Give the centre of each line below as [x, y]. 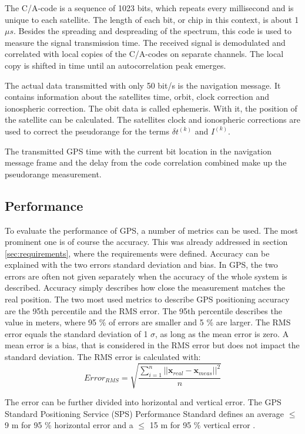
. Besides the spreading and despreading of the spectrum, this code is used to [153, 31]
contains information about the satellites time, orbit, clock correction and [137, 97]
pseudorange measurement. [53, 174]
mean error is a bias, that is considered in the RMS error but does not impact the [152, 345]
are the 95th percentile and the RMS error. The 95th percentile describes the [143, 310]
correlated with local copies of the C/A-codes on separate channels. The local [144, 54]
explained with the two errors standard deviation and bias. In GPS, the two [141, 265]
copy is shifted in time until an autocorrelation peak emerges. [115, 65]
